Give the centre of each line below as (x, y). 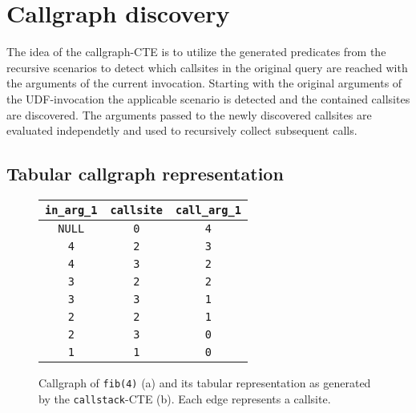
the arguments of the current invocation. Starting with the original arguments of (204, 83)
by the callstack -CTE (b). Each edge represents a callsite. (185, 398)
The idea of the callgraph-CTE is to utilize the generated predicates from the (196, 52)
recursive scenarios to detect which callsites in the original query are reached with (207, 67)
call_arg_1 (208, 210)
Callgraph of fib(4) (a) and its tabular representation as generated (205, 382)
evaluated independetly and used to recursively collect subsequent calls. (182, 130)
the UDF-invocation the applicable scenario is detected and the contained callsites (208, 98)
